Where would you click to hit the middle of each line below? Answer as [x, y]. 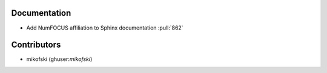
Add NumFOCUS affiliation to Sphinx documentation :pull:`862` [105, 28]
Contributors [36, 45]
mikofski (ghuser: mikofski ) [59, 59]
